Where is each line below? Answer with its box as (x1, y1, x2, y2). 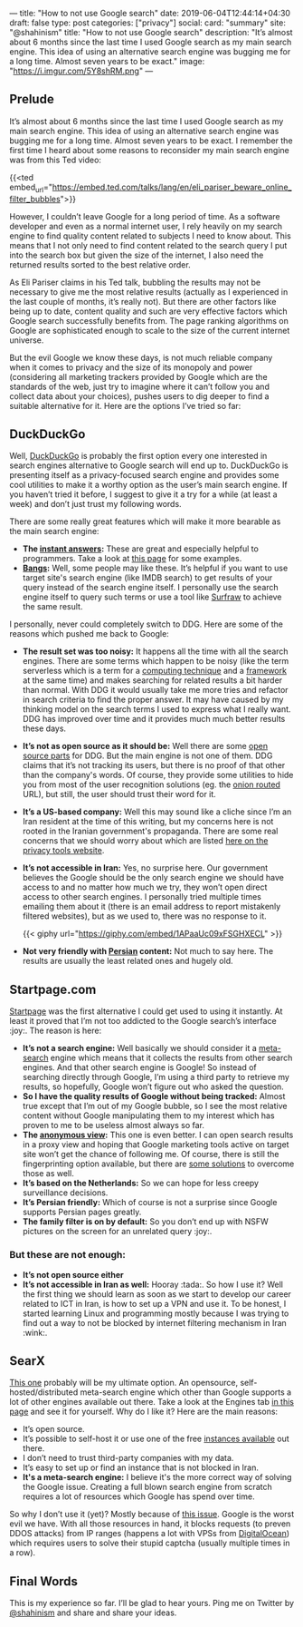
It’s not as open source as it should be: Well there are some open (22, 741, 269, 752)
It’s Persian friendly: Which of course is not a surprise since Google (22, 1197, 278, 1208)
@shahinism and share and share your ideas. (9, 1607, 177, 1618)
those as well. (22, 1168, 74, 1179)
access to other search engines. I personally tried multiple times (22, 891, 262, 902)
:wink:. (22, 1327, 48, 1338)
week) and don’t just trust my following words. (9, 499, 183, 510)
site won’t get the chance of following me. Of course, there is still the (22, 1149, 279, 1160)
